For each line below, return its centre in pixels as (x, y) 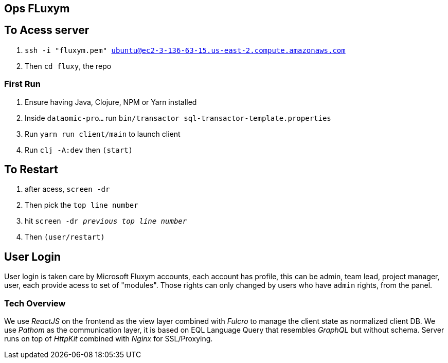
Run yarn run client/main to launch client (103, 134)
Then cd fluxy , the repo (68, 66)
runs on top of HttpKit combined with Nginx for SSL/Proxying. (109, 339)
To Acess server (47, 30)
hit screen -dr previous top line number (106, 221)
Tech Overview (35, 303)
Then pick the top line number (82, 205)
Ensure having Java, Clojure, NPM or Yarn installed (111, 102)
